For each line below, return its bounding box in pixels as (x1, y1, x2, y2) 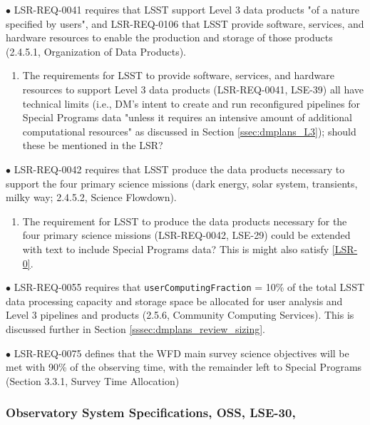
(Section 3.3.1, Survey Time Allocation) (6, 373, 180, 388)
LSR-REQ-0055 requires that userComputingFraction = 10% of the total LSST (14, 280, 365, 295)
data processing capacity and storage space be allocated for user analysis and (6, 293, 343, 308)
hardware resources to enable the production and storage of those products (6, 30, 333, 45)
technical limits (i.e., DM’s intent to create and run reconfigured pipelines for (22, 96, 360, 111)
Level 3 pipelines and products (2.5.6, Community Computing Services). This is (6, 307, 354, 322)
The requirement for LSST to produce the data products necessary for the (22, 213, 347, 228)
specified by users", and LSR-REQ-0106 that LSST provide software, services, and (6, 16, 364, 31)
